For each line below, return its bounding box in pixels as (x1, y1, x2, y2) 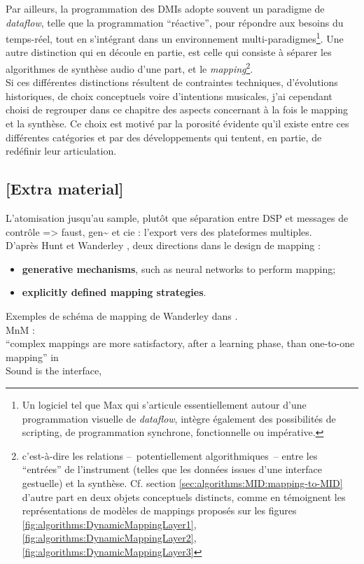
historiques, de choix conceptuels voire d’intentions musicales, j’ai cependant (6, 88, 332, 103)
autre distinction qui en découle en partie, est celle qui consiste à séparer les (6, 45, 332, 59)
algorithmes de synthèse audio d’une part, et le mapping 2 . (6, 59, 253, 76)
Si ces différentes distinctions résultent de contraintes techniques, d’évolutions (6, 75, 338, 90)
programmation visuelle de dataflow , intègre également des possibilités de (22, 411, 336, 425)
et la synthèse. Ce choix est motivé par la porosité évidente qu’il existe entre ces (6, 116, 349, 131)
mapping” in (6, 349, 59, 364)
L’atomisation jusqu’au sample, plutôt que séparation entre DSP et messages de (6, 211, 349, 225)
